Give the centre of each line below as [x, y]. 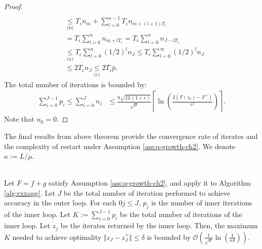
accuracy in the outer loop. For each [60, 203]
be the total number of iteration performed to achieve [147, 192]
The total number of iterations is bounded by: [76, 84]
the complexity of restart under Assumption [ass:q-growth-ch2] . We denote [120, 146]
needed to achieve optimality [57, 237]
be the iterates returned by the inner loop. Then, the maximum [159, 225]
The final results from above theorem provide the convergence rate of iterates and [131, 136]
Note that [19, 119]
